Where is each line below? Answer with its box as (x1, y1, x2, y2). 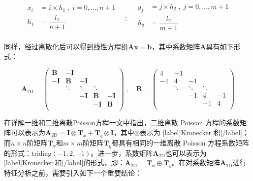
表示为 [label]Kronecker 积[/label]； (139, 127, 249, 137)
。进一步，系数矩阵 (91, 147, 153, 158)
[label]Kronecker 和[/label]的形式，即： (4, 157, 125, 168)
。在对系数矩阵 (172, 157, 221, 168)
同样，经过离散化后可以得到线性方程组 (4, 41, 128, 51)
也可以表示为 (165, 147, 207, 158)
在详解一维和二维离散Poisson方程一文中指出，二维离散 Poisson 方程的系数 (4, 117, 240, 128)
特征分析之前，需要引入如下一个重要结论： (4, 167, 142, 178)
